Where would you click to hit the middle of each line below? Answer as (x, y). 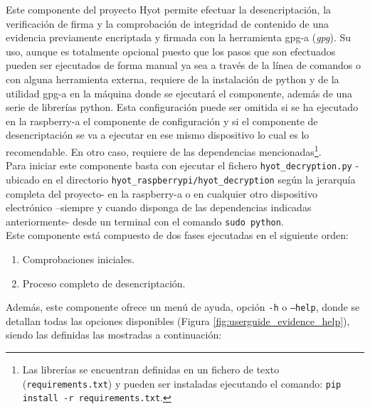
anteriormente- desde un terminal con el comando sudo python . (145, 221)
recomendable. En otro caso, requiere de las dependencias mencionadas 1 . (164, 150)
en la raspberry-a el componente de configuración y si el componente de (162, 121)
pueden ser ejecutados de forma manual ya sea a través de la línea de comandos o (183, 65)
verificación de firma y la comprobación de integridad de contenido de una (168, 23)
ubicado (23, 179)
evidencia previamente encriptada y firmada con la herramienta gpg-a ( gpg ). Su (179, 37)
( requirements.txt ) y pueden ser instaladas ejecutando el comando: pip (182, 383)
